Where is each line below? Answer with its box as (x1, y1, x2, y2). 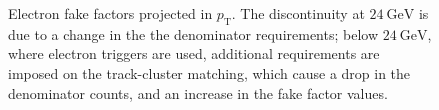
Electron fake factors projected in (8, 3, 213, 23)
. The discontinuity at (231, 3, 365, 23)
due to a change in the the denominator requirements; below (8, 23, 379, 44)
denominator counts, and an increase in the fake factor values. (8, 82, 388, 103)
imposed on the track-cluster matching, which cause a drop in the (8, 62, 411, 83)
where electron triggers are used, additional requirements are (8, 43, 380, 64)
